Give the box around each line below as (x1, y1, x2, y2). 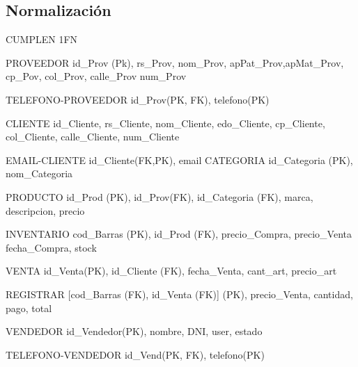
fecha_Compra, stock (6, 240, 97, 254)
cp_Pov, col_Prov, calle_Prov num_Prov (6, 69, 187, 83)
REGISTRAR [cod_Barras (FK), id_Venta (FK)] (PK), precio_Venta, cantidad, (6, 286, 353, 301)
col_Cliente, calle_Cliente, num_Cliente (6, 129, 180, 144)
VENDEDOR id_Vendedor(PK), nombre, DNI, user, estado (6, 324, 263, 339)
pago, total (6, 300, 52, 315)
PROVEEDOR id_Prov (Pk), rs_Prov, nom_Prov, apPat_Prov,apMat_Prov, (6, 55, 344, 70)
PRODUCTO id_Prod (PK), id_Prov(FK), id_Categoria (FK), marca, (6, 189, 313, 204)
